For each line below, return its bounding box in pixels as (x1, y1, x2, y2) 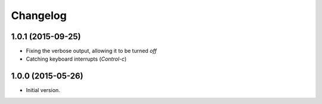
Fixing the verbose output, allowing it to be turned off (26, 48, 157, 55)
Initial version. (26, 87, 61, 94)
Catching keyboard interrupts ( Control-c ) (26, 55, 127, 62)
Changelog (11, 9, 67, 22)
